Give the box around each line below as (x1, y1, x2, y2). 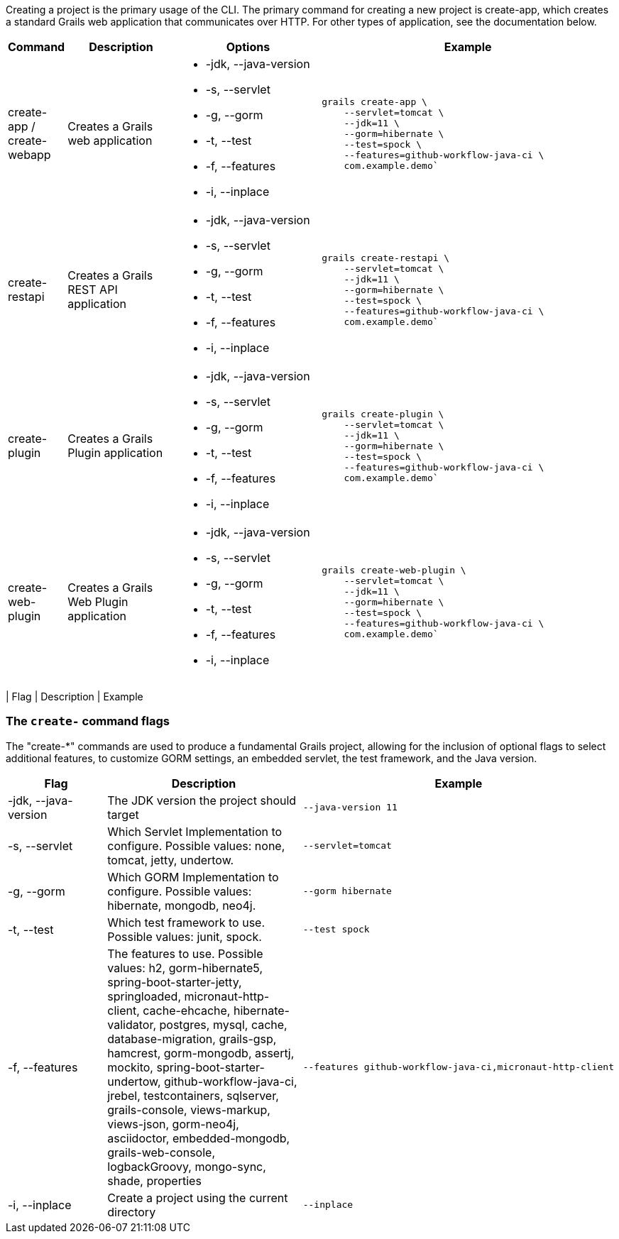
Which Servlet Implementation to (107, 824, 283, 839)
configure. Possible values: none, (107, 838, 285, 853)
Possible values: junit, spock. (107, 929, 262, 944)
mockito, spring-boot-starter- (107, 1059, 265, 1074)
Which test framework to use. (107, 915, 265, 930)
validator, (107, 1017, 157, 1032)
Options (226, 40, 270, 54)
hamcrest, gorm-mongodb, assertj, (107, 1045, 295, 1060)
